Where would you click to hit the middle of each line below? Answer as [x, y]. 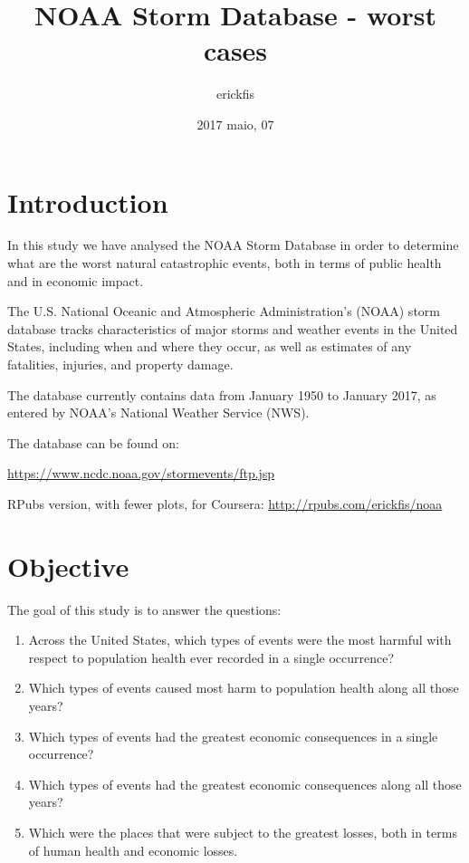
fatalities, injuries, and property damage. [120, 364]
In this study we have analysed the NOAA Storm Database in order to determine [233, 245]
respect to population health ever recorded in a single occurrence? [211, 657]
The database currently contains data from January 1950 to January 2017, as [222, 394]
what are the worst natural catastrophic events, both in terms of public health [225, 263]
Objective [68, 566]
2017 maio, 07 [235, 124]
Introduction [88, 201]
